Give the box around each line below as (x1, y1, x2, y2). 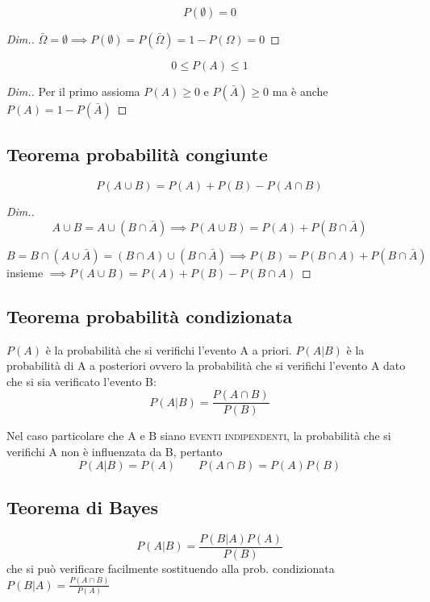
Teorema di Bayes (6, 495, 158, 520)
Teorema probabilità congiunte (6, 142, 268, 167)
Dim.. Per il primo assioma (6, 83, 140, 99)
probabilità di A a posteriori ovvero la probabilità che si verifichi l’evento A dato (6, 357, 406, 374)
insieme (6, 264, 44, 280)
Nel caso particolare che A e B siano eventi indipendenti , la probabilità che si (6, 427, 391, 444)
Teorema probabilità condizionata (6, 303, 293, 328)
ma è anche (272, 83, 328, 99)
